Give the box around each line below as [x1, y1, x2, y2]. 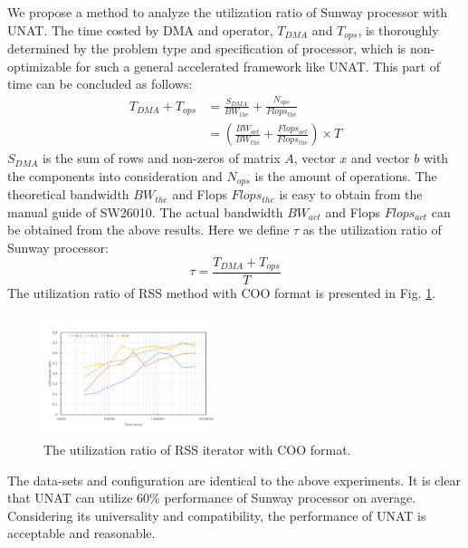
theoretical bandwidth [7, 185, 129, 204]
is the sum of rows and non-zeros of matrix [43, 149, 281, 168]
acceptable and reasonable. [7, 524, 156, 543]
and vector [350, 149, 410, 168]
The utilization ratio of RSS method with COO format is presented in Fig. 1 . [7, 283, 436, 302]
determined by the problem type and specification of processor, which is [7, 39, 406, 58]
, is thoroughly [358, 20, 439, 39]
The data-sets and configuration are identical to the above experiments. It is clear [7, 470, 461, 489]
